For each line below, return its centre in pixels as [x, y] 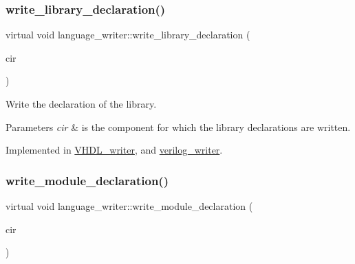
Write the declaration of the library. [81, 104]
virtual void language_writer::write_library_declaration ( [128, 35]
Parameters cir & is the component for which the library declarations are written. [178, 127]
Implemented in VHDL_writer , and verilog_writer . [114, 150]
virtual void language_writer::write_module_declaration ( [129, 206]
